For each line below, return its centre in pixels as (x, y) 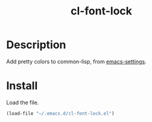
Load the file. (23, 102)
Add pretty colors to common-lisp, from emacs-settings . (76, 61)
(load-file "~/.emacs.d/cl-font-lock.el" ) (60, 113)
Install (22, 86)
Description (36, 45)
